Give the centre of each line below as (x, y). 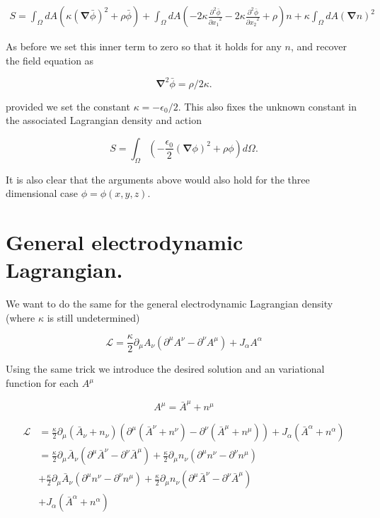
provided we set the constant (68, 106)
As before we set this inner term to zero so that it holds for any (144, 46)
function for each (42, 383)
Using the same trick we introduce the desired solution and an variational (165, 369)
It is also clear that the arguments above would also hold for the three (158, 179)
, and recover (318, 46)
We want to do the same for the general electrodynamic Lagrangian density (169, 304)
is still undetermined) (93, 317)
